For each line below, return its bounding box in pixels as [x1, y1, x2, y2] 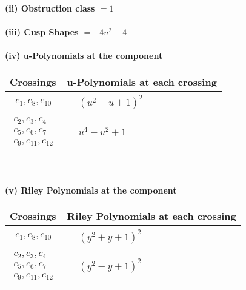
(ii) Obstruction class [5, 2, 95, 14]
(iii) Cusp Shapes [5, 25, 79, 38]
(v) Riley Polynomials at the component [5, 183, 177, 196]
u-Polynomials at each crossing [67, 74, 217, 89]
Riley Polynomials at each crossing [67, 209, 236, 223]
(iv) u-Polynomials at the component [5, 49, 163, 62]
